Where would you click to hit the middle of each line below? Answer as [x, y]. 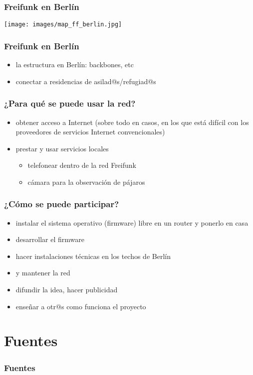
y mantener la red [43, 273]
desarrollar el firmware [50, 239]
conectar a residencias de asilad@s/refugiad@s [86, 81]
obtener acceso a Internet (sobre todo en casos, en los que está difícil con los [132, 122]
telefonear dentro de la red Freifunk [82, 165]
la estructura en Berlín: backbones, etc [75, 64]
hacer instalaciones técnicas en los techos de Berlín [93, 256]
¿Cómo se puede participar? [62, 204]
